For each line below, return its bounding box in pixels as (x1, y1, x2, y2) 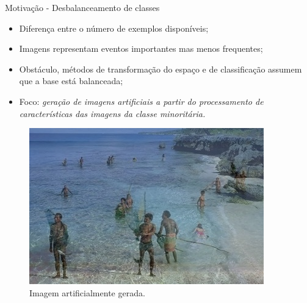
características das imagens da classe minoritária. (19, 107, 206, 119)
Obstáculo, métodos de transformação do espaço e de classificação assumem (19, 62, 302, 75)
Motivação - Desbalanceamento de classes (5, 1, 160, 13)
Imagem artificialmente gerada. (29, 286, 145, 299)
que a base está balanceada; (19, 74, 123, 87)
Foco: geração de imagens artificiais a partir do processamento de (19, 94, 264, 107)
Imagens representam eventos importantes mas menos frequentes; (19, 42, 263, 55)
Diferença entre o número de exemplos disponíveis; (19, 21, 209, 34)
